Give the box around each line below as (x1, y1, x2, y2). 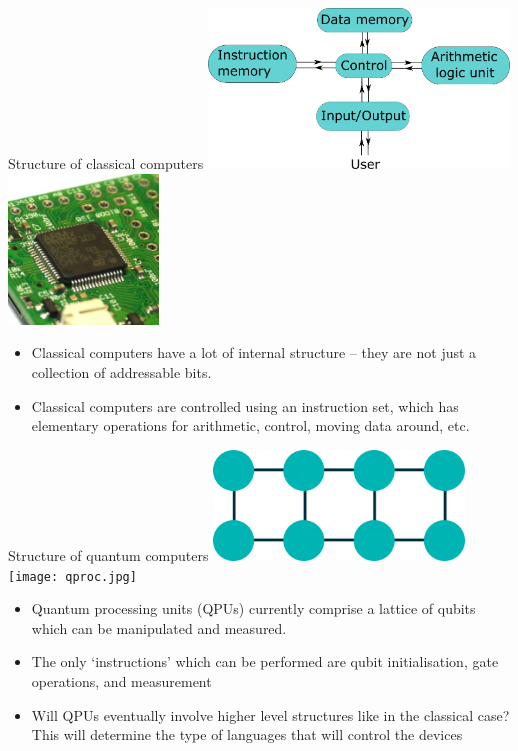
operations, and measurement (31, 670, 212, 691)
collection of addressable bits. (31, 361, 212, 382)
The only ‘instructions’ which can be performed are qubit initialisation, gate (31, 651, 499, 672)
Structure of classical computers (8, 152, 204, 173)
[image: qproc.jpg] (8, 569, 137, 584)
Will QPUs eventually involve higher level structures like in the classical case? (31, 704, 510, 725)
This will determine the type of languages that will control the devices (31, 724, 463, 745)
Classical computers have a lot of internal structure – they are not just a (31, 342, 477, 363)
